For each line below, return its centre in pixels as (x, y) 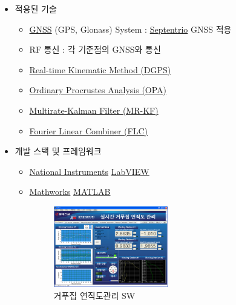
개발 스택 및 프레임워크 (58, 151)
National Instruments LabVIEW (89, 171)
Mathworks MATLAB (70, 192)
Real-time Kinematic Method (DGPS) (100, 69)
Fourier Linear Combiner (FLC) (88, 130)
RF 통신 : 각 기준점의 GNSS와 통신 (95, 49)
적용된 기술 (36, 8)
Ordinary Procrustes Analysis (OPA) (98, 90)
